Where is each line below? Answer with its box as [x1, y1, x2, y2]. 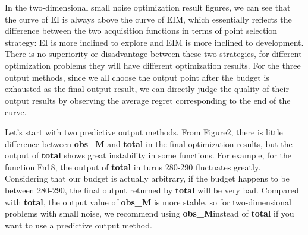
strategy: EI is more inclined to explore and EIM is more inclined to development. [5, 36, 304, 48]
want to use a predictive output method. [5, 218, 152, 231]
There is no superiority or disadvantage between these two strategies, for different [5, 47, 302, 60]
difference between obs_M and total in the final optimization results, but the [5, 137, 293, 150]
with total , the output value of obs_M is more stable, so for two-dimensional [5, 195, 291, 208]
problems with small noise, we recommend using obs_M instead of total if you [5, 207, 294, 220]
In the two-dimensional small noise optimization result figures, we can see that [5, 1, 291, 13]
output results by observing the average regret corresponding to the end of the [5, 94, 291, 106]
